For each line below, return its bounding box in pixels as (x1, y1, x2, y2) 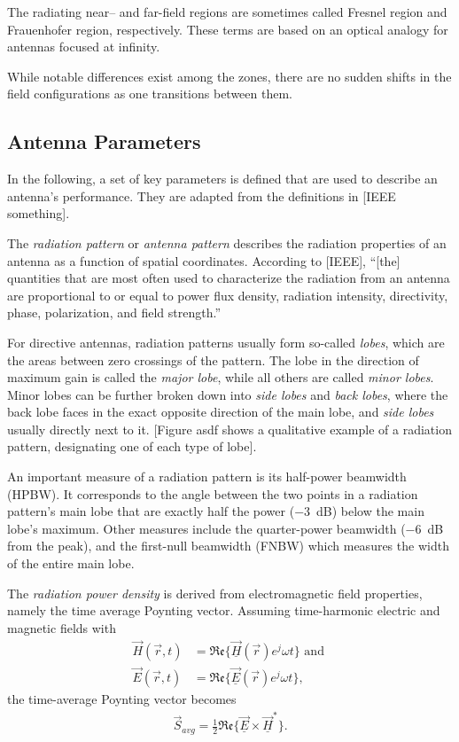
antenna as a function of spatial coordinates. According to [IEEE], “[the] (7, 251, 401, 269)
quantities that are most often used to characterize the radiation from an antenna (7, 269, 450, 287)
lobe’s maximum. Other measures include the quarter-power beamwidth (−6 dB (7, 519, 444, 537)
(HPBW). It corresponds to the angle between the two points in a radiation (7, 484, 418, 503)
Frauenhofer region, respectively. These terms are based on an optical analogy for (7, 20, 448, 38)
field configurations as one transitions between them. (7, 84, 292, 103)
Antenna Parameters (7, 128, 201, 155)
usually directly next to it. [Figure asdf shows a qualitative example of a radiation (7, 419, 452, 438)
